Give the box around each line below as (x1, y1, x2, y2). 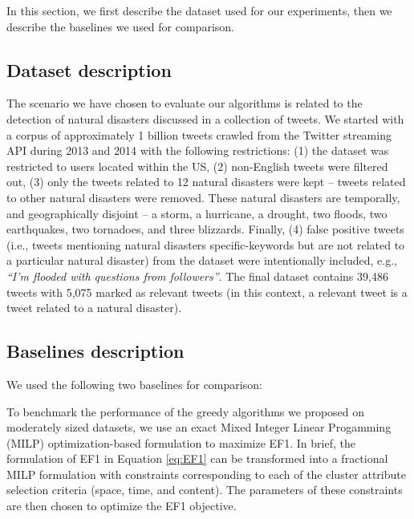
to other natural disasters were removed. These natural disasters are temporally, (6, 189, 400, 205)
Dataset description (6, 57, 172, 82)
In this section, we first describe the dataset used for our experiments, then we (6, 2, 392, 18)
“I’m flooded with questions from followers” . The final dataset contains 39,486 (6, 267, 388, 284)
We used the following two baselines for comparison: (6, 375, 262, 392)
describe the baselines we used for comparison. (6, 18, 234, 34)
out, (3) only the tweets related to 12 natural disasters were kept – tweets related (6, 173, 406, 190)
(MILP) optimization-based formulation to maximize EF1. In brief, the (6, 434, 355, 451)
